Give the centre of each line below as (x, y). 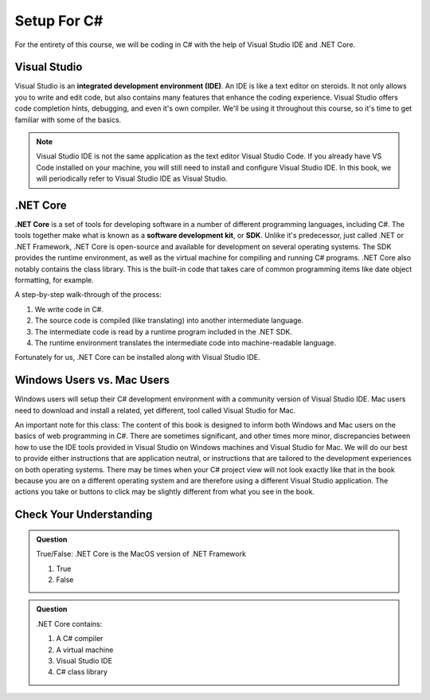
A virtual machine (85, 650)
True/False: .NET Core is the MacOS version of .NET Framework (141, 554)
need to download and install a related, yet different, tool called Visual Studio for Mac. (155, 410)
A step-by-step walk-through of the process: (88, 295)
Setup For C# (59, 21)
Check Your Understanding (84, 515)
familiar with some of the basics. (68, 119)
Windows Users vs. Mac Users (92, 380)
